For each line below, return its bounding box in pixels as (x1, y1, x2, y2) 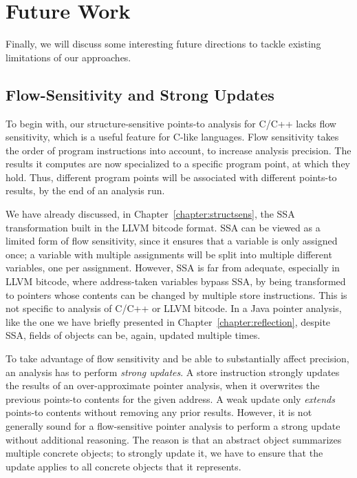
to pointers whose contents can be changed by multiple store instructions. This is (6, 287, 347, 302)
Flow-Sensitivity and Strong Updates (6, 83, 274, 105)
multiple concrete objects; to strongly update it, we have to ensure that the (6, 446, 323, 460)
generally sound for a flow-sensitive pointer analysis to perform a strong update (6, 418, 340, 433)
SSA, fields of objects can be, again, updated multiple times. (6, 328, 261, 342)
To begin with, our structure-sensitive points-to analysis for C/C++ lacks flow (6, 116, 336, 130)
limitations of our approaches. (6, 50, 131, 64)
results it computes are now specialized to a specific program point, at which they (6, 156, 351, 171)
